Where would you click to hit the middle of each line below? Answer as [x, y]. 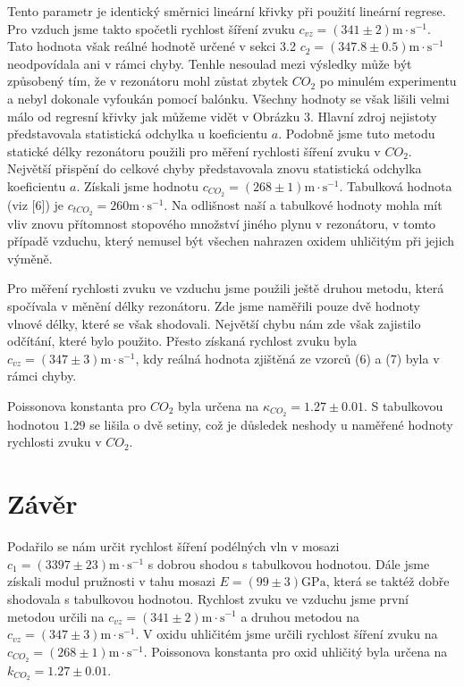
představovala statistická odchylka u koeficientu [138, 134]
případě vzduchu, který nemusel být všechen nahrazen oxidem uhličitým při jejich [231, 241]
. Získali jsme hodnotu [138, 185]
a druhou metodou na [300, 616]
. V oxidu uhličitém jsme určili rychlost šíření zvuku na [287, 634]
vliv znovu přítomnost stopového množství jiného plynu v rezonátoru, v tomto [222, 223]
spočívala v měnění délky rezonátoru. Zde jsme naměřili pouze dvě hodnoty [214, 306]
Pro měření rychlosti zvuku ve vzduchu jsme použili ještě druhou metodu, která [226, 288]
